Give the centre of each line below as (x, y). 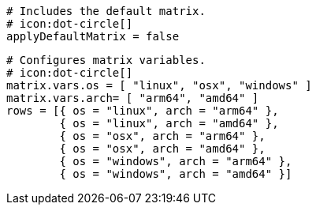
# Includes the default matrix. (106, 11)
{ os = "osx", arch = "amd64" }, (162, 149)
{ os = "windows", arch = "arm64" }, (176, 161)
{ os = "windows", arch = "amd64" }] (176, 174)
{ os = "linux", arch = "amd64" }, (169, 123)
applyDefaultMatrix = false (93, 36)
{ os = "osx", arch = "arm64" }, (162, 136)
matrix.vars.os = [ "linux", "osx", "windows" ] (159, 85)
